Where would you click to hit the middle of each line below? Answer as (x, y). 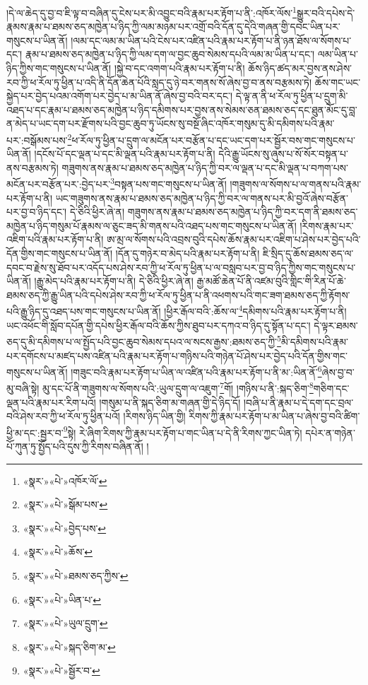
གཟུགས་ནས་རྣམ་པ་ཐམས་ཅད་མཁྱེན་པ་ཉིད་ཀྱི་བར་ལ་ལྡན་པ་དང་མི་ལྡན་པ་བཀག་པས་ (205, 167)
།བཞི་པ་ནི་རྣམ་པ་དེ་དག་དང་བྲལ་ (298, 402)
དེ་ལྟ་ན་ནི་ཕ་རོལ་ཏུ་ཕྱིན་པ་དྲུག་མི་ (292, 96)
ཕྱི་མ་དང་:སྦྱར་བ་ (35, 432)
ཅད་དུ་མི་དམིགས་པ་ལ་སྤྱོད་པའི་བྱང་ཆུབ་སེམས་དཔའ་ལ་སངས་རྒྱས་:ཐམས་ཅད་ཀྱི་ (142, 341)
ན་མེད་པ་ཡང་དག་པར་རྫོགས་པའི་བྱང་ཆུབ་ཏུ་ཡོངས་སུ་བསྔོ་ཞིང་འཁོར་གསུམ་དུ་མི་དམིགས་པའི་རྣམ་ (171, 123)
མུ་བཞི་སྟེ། (23, 388)
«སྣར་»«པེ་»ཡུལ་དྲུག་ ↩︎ (65, 623)
